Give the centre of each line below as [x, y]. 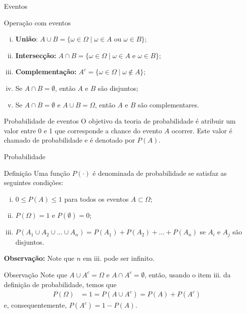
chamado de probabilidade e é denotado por [70, 140]
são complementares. [168, 104]
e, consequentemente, [35, 305]
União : [27, 39]
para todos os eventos [96, 199]
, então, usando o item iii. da [188, 274]
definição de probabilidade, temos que [60, 284]
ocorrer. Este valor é [202, 130]
